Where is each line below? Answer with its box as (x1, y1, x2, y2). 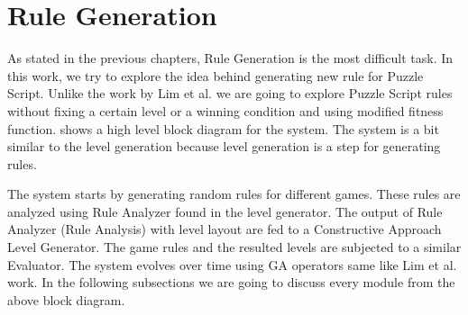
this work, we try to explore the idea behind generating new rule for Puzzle (7, 66, 424, 85)
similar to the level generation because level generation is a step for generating (7, 137, 441, 156)
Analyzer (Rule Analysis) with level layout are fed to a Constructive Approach (7, 220, 442, 238)
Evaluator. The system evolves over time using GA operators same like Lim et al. (7, 255, 457, 274)
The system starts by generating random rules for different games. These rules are (7, 184, 461, 203)
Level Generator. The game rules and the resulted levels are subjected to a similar (7, 238, 462, 256)
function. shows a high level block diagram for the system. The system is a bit (7, 119, 439, 138)
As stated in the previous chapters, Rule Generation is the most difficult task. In (7, 49, 454, 67)
